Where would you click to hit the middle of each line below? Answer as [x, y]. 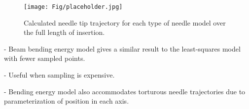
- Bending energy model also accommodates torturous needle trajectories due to [125, 91]
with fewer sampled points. [45, 58]
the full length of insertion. [64, 32]
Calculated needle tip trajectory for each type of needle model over [125, 22]
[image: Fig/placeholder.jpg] [73, 7]
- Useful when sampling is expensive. [59, 75]
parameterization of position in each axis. [67, 101]
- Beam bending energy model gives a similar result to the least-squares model [122, 48]
